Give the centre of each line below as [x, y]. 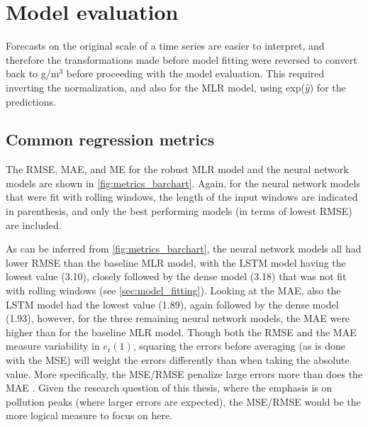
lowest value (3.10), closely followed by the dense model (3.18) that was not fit [176, 276]
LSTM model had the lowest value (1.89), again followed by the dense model [172, 304]
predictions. [31, 101]
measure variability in [53, 346]
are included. [34, 224]
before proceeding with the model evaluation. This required [195, 73]
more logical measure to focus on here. [89, 415]
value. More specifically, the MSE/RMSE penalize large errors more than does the [184, 373]
